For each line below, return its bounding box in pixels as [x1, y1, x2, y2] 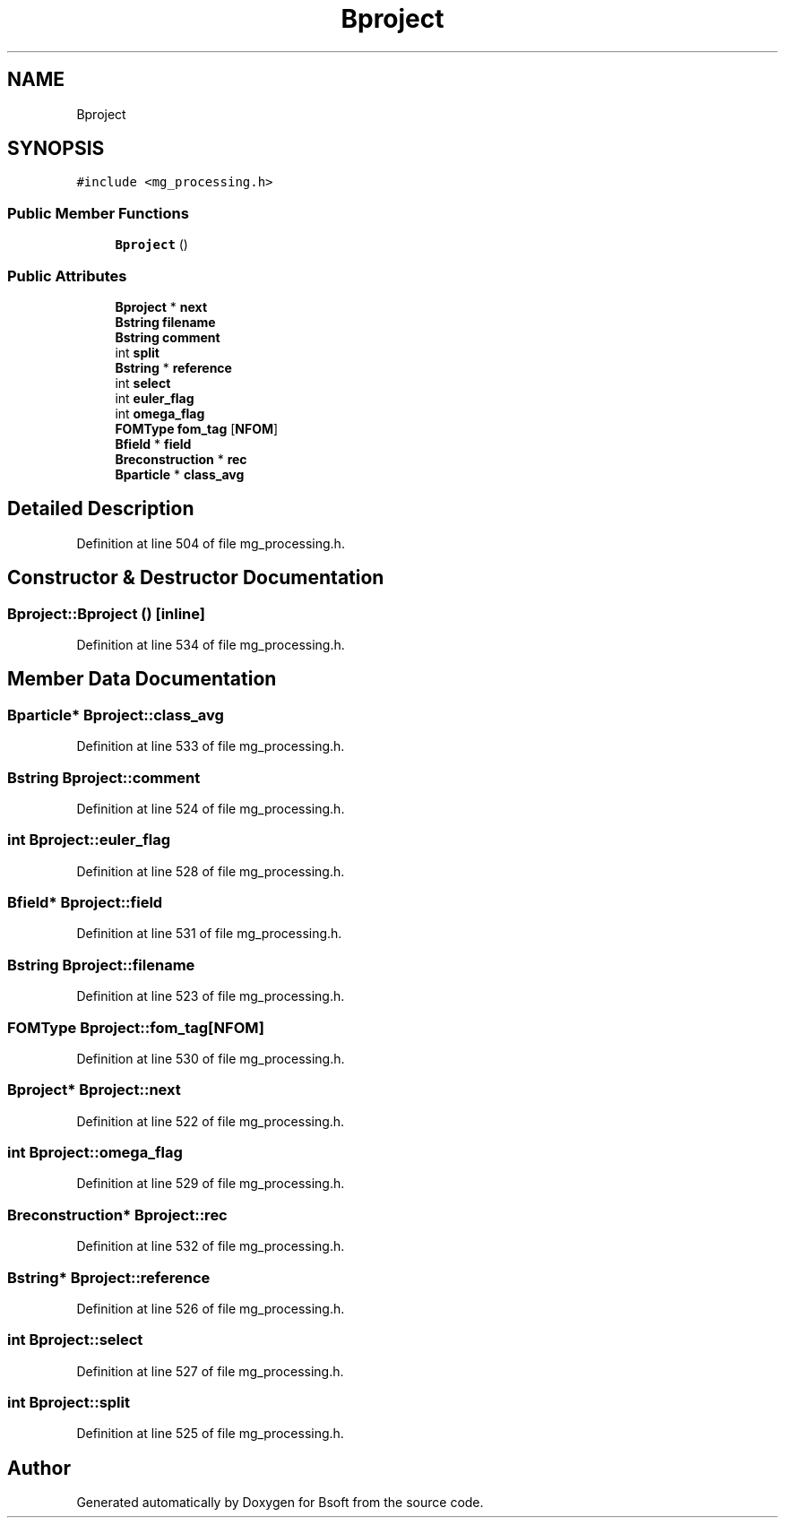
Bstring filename [115, 314, 216, 330]
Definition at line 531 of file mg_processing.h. [76, 926, 342, 942]
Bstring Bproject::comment [7, 768, 201, 787]
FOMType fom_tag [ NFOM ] [115, 420, 279, 436]
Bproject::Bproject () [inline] [7, 604, 206, 623]
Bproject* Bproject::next [7, 1081, 181, 1099]
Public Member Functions [7, 203, 189, 222]
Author [7, 1456, 71, 1479]
